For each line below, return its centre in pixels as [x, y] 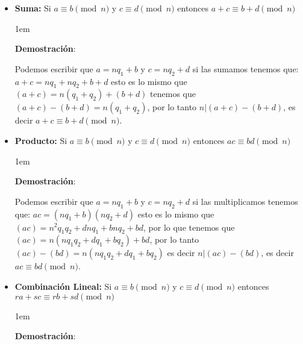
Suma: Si [33, 8]
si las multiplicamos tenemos [245, 201]
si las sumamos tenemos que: [245, 68]
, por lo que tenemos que [189, 227]
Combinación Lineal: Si [63, 286]
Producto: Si [41, 140]
